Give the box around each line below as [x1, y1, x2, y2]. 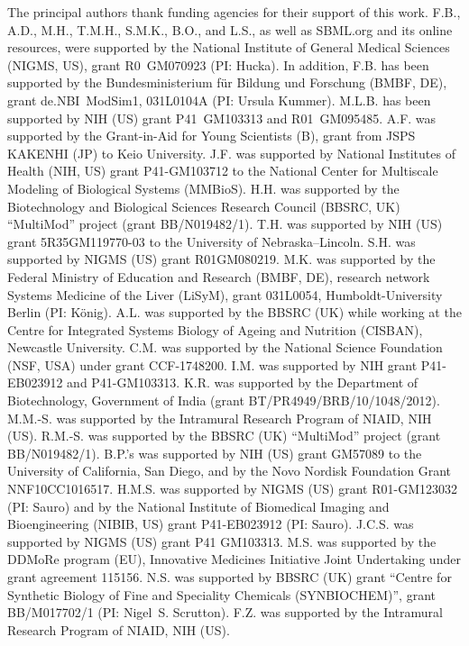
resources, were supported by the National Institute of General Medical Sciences [7, 38, 450, 57]
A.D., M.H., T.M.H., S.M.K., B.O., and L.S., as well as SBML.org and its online [7, 20, 453, 39]
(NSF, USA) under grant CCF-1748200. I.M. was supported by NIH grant [7, 355, 418, 374]
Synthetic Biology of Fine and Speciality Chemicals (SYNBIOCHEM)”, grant [7, 585, 436, 604]
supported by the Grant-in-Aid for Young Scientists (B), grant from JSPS [7, 126, 416, 145]
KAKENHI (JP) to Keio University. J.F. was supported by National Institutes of [7, 143, 455, 162]
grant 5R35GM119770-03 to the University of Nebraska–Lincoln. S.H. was [7, 232, 416, 250]
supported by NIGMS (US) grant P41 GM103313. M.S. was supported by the [7, 532, 437, 550]
